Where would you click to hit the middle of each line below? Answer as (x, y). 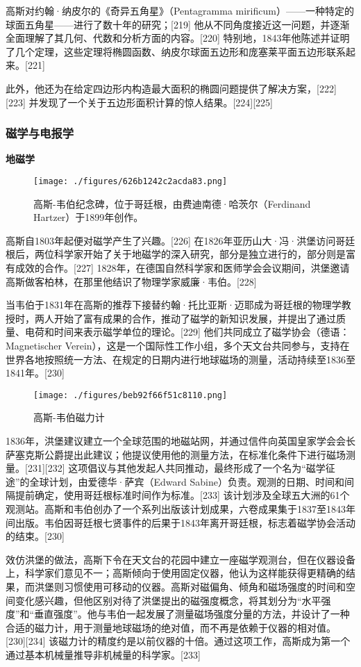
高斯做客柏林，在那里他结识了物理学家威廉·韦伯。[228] (131, 281)
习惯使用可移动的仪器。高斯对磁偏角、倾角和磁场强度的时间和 (204, 586)
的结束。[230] (35, 536)
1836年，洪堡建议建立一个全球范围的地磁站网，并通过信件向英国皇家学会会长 (180, 440)
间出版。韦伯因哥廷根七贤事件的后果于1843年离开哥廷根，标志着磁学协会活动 (180, 522)
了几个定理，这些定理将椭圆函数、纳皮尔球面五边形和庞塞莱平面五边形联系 (176, 51)
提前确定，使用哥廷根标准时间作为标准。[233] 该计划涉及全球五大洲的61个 (182, 495)
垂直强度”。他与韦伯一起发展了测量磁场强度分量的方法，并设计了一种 (192, 614)
